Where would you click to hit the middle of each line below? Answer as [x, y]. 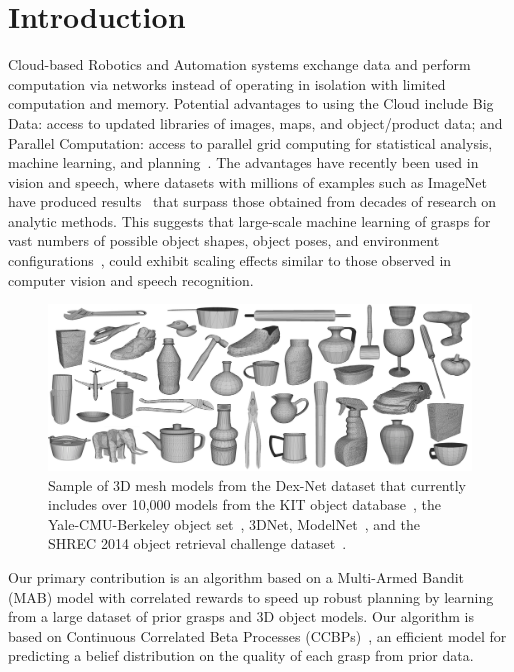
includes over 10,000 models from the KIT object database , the [245, 504]
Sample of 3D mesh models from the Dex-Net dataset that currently [257, 484]
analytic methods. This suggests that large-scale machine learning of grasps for [249, 220]
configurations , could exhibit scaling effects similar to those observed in [230, 260]
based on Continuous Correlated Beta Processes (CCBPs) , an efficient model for [257, 635]
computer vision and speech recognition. [131, 279]
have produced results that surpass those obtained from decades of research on [252, 201]
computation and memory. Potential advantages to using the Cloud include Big [251, 103]
